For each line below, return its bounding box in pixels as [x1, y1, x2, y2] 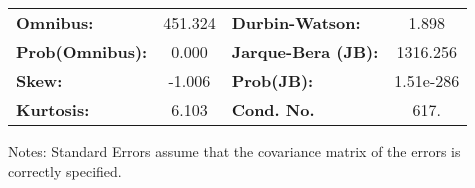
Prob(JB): [231, 69, 314, 92]
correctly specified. [8, 160, 122, 181]
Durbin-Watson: [231, 11, 361, 34]
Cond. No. [231, 98, 315, 121]
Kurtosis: [16, 98, 90, 121]
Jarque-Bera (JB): [231, 40, 379, 63]
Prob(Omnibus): [16, 40, 148, 63]
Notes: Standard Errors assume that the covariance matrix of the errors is [8, 141, 461, 161]
